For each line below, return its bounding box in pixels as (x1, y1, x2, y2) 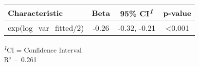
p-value (163, 7, 192, 18)
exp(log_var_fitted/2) (8, 22, 84, 34)
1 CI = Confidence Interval (4, 43, 82, 54)
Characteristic (8, 7, 63, 18)
